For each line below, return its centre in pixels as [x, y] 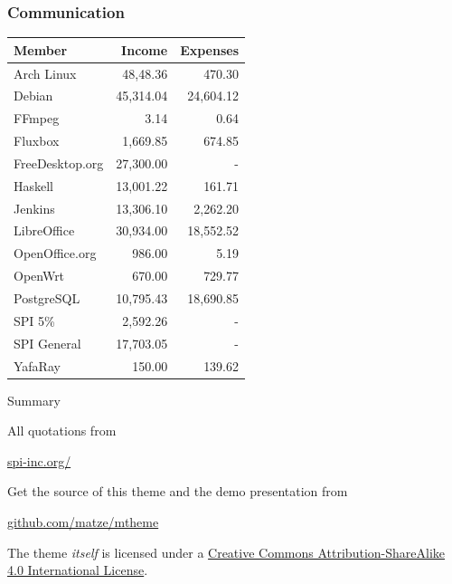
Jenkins [34, 208]
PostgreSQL [47, 298]
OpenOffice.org [55, 253]
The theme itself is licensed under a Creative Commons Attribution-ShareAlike [226, 552]
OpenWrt [39, 276]
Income [145, 49]
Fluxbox [37, 141]
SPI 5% [34, 320]
